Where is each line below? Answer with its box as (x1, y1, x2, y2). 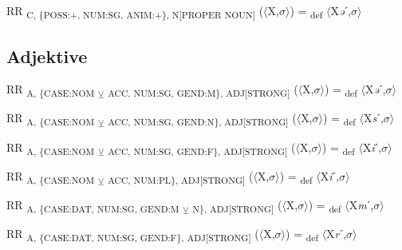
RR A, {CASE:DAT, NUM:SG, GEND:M (6, 196, 179, 215)
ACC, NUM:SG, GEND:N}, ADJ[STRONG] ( (108, 109, 297, 129)
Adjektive (6, 43, 88, 68)
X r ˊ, (326, 224, 347, 241)
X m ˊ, (349, 196, 374, 212)
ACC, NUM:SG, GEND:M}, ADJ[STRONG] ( (108, 81, 298, 100)
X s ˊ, (364, 109, 384, 126)
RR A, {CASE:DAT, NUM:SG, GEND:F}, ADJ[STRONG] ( (6, 224, 259, 244)
